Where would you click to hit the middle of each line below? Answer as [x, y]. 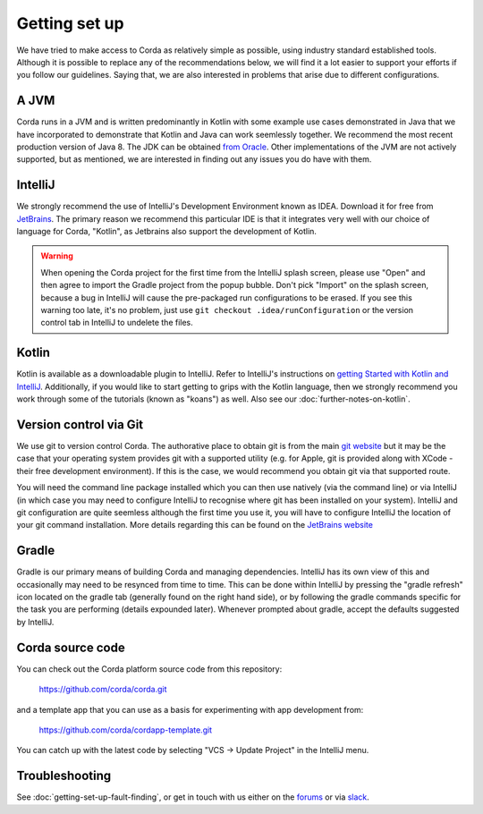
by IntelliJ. [35, 622]
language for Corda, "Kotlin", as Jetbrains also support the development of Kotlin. [167, 232]
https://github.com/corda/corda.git [103, 690]
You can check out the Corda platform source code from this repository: [149, 669]
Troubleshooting [64, 776]
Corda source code [71, 647]
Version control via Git [80, 424]
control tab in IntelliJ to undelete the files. [117, 323]
